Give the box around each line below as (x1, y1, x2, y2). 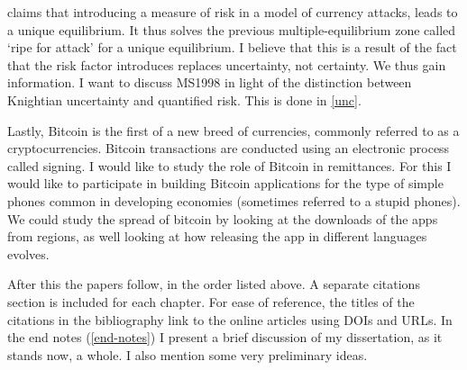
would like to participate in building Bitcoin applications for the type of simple (7, 174, 444, 193)
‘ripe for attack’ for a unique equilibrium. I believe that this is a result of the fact (7, 38, 457, 57)
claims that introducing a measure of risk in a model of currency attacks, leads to (7, 3, 458, 21)
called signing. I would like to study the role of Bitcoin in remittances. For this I (7, 156, 452, 175)
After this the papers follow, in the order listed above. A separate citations (7, 275, 420, 293)
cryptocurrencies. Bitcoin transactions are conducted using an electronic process (7, 139, 450, 158)
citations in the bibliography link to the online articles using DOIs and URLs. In (7, 310, 453, 329)
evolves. (7, 244, 50, 263)
